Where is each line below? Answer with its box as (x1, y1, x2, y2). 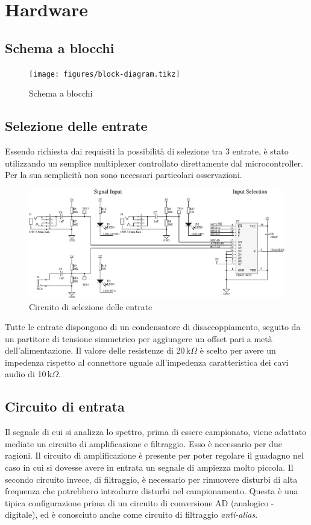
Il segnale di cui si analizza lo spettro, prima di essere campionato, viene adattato (5, 425, 307, 438)
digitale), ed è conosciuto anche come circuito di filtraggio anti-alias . (5, 508, 258, 521)
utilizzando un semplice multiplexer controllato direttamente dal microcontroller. (5, 156, 303, 169)
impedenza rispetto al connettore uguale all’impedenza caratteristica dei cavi (5, 355, 289, 368)
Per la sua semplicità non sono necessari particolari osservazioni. (5, 168, 242, 181)
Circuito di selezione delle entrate (29, 300, 152, 313)
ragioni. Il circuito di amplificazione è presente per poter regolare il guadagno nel (5, 449, 304, 462)
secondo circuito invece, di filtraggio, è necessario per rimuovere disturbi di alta (5, 472, 298, 485)
